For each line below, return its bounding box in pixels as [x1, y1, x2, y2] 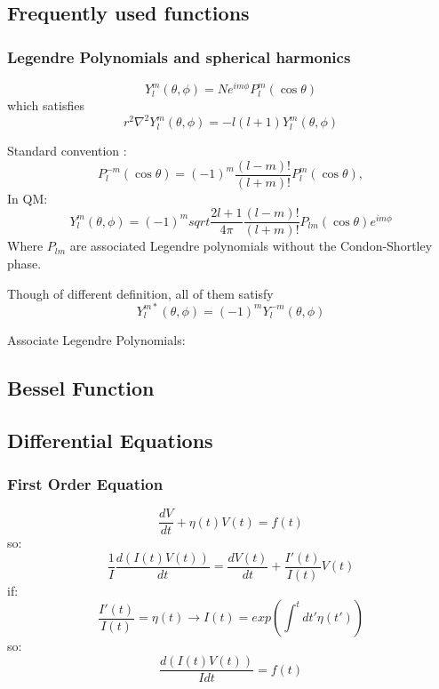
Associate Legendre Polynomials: [7, 330, 186, 349]
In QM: [7, 188, 48, 207]
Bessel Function [7, 373, 155, 401]
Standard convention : [7, 141, 127, 160]
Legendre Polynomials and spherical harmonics [7, 45, 351, 68]
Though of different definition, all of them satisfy [7, 284, 274, 302]
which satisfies [7, 96, 84, 115]
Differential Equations [7, 426, 213, 453]
